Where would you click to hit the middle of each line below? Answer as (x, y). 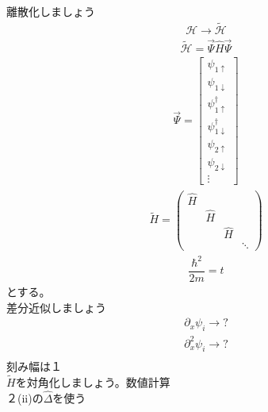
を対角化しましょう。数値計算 (93, 382)
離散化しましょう (51, 11)
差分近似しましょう (56, 307)
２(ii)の (25, 397)
